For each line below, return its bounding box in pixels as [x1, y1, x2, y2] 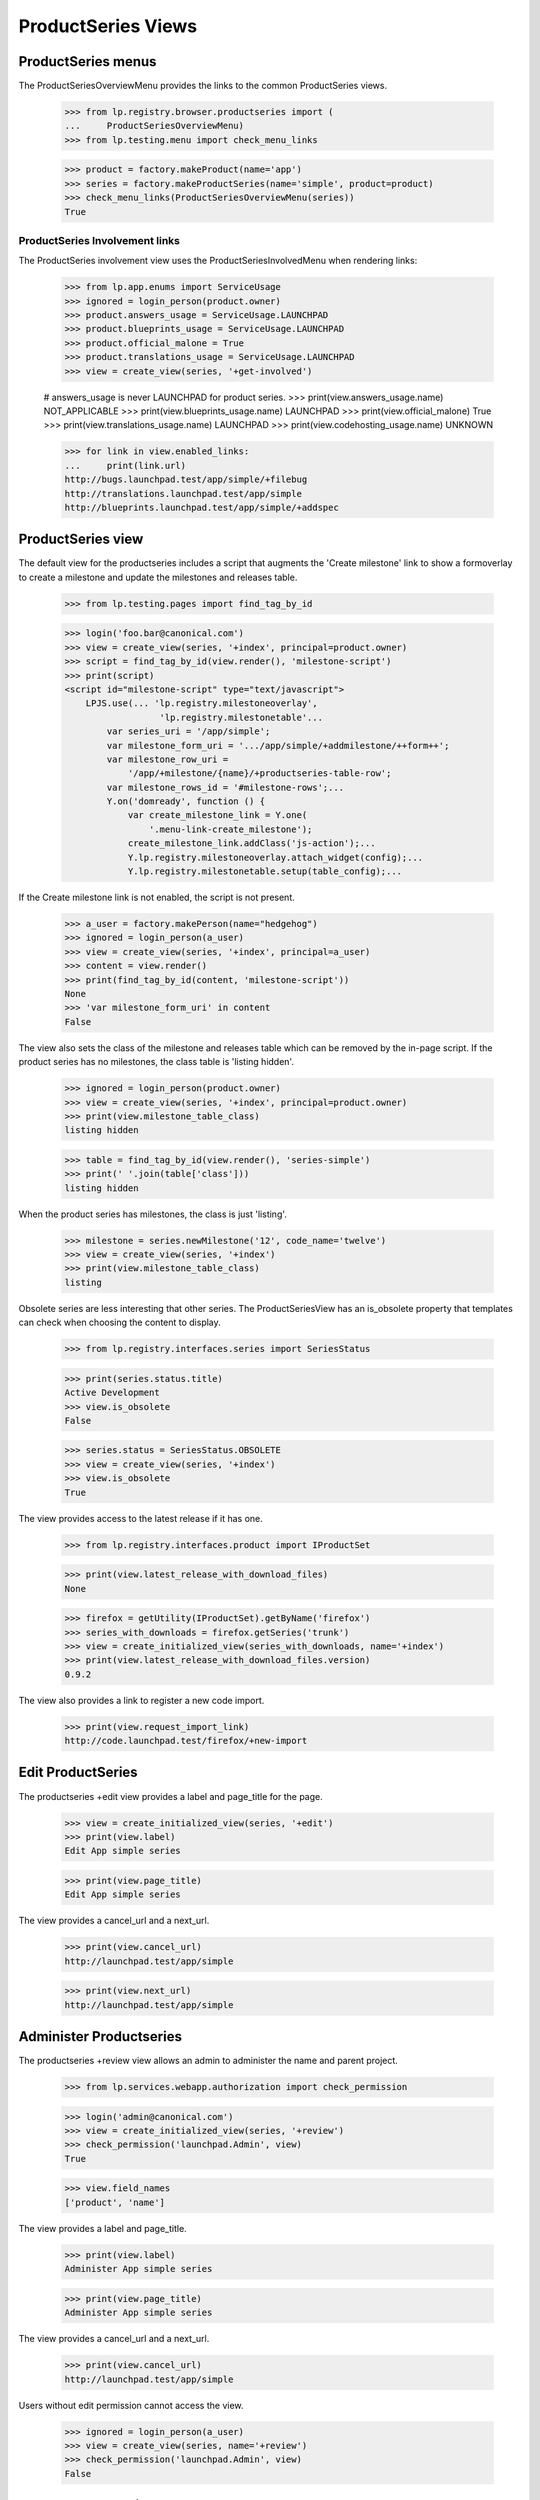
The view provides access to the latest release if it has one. [18, 1512, 264, 1524]
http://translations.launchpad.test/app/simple [64, 488, 302, 499]
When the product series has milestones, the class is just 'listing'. [18, 1208, 287, 1220]
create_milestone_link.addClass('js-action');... [127, 838, 376, 849]
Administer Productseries [18, 2028, 182, 2045]
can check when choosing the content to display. [18, 1316, 222, 1329]
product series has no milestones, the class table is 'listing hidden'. [18, 1056, 295, 1068]
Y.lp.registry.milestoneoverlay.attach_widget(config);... [127, 851, 424, 863]
